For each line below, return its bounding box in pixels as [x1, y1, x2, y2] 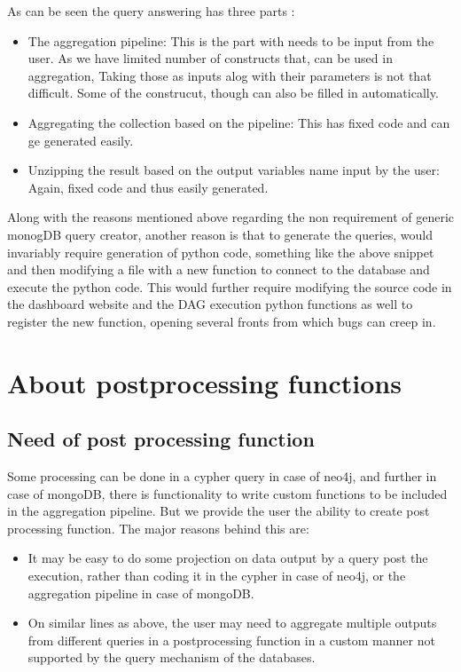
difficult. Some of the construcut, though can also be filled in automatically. [27, 83, 439, 102]
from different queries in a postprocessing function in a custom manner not [27, 630, 435, 649]
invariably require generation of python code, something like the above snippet [7, 242, 434, 261]
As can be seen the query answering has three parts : [7, 2, 295, 20]
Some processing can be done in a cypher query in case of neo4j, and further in [7, 467, 437, 486]
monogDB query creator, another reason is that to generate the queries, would [7, 225, 433, 243]
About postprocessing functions [7, 364, 402, 400]
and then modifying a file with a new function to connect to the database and [7, 260, 430, 279]
